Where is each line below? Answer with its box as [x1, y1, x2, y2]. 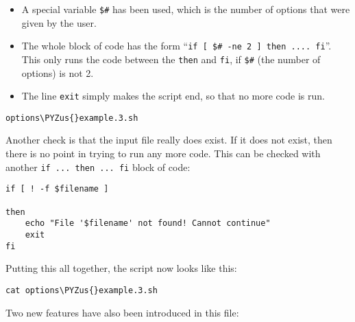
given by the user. [21, 15, 97, 30]
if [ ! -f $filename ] [5, 184, 109, 194]
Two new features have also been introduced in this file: [5, 305, 239, 319]
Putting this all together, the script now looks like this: [5, 261, 237, 275]
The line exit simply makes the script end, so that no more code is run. [21, 89, 325, 103]
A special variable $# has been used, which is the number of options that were [21, 2, 350, 16]
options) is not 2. [21, 65, 94, 80]
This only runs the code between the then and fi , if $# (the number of [21, 51, 321, 66]
